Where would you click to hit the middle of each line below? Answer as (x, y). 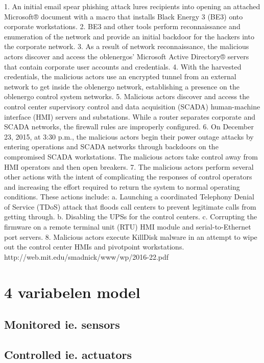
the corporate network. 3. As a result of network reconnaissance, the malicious (127, 46)
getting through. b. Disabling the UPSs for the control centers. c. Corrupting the (131, 217)
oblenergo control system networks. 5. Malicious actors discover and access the (127, 96)
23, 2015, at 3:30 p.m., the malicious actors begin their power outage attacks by (129, 136)
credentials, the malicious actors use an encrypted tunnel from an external (120, 76)
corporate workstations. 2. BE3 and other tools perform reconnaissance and (122, 26)
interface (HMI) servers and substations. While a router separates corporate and (130, 116)
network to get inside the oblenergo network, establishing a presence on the (122, 86)
